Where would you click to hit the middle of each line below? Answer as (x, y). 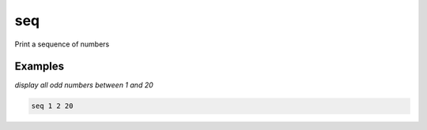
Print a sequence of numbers (62, 44)
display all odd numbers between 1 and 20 (84, 85)
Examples (40, 67)
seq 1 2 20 (52, 106)
